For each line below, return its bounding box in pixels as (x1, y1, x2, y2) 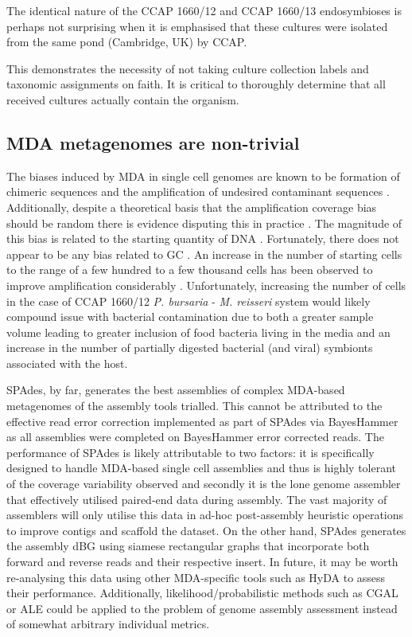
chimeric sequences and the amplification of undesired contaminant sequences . (6, 183, 390, 200)
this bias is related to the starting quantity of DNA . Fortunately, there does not (6, 230, 399, 247)
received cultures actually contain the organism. (6, 91, 239, 107)
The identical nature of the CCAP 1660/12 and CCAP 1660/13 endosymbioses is (6, 2, 402, 18)
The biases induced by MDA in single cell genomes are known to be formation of (6, 167, 400, 184)
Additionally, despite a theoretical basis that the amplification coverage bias (6, 198, 377, 215)
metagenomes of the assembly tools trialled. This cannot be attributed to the (6, 397, 383, 414)
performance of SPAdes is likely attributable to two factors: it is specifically (6, 444, 375, 460)
